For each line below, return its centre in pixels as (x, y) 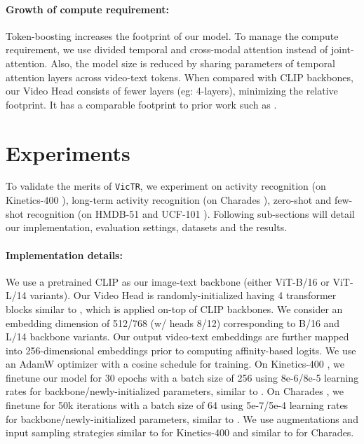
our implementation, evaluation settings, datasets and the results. (147, 227)
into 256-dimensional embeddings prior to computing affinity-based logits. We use (181, 350)
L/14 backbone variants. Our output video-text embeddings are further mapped (177, 337)
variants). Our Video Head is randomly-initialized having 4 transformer (183, 295)
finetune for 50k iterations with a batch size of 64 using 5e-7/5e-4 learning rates (177, 405)
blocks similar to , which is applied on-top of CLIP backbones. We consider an (174, 308)
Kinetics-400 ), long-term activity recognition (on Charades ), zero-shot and (169, 200)
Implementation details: (64, 255)
